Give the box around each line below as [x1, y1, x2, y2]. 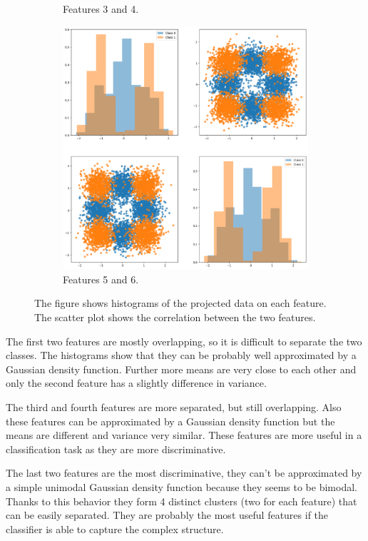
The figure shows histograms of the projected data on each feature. [34, 295, 327, 310]
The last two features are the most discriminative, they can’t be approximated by [6, 465, 362, 480]
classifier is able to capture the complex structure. [6, 521, 224, 536]
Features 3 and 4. [63, 1, 139, 16]
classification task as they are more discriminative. [6, 441, 226, 456]
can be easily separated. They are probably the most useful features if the [6, 507, 329, 522]
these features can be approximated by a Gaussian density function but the [6, 413, 335, 428]
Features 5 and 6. [63, 271, 139, 286]
